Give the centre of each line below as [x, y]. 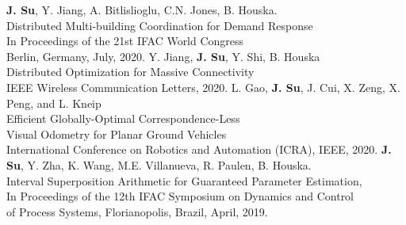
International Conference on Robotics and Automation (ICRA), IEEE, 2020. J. [199, 149]
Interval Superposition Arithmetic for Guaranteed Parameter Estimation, [184, 180]
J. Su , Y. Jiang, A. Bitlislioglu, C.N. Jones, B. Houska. [142, 10]
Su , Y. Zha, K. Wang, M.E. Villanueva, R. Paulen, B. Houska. [159, 164]
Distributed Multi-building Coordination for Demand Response [160, 25]
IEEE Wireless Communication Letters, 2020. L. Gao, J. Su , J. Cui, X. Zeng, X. [203, 87]
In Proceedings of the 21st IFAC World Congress [125, 41]
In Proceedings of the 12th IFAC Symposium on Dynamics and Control [180, 196]
